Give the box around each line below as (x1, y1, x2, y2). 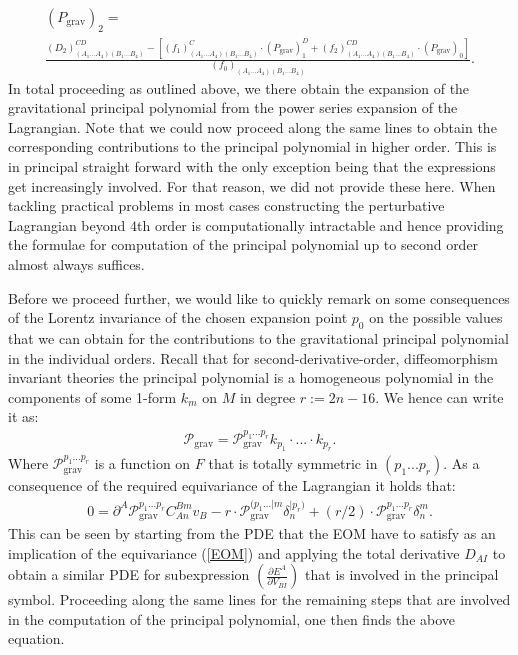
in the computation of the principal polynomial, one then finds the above (8, 608, 456, 629)
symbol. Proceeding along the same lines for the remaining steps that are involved (8, 589, 511, 610)
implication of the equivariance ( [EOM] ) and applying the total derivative (8, 542, 460, 563)
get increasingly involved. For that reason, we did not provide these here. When (8, 175, 496, 196)
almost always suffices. (8, 254, 145, 275)
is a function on (94, 453, 191, 474)
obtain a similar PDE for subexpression (8, 564, 250, 585)
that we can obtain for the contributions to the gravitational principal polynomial (8, 328, 509, 349)
